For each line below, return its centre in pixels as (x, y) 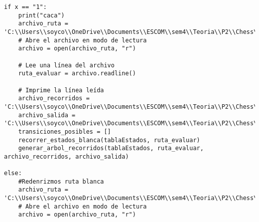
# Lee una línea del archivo (66, 65)
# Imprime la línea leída (61, 90)
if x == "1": (25, 7)
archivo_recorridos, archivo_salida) (66, 156)
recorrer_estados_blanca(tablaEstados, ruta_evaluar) (109, 140)
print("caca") (41, 15)
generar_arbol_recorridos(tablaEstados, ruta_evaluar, (111, 148)
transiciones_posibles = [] (65, 131)
